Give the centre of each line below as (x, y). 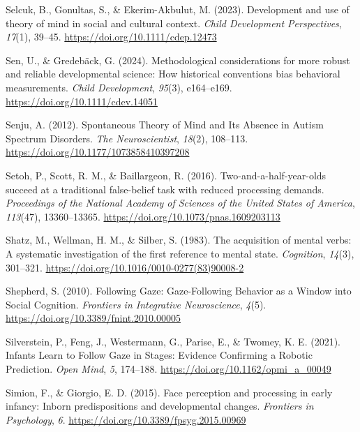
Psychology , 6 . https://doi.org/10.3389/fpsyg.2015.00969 (126, 419)
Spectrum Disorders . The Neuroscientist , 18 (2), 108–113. (127, 138)
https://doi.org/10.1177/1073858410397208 (98, 152)
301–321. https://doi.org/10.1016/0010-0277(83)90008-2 (125, 267)
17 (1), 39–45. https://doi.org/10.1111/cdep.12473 (111, 37)
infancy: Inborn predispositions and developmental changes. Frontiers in (160, 406)
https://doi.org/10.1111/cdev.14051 (82, 101)
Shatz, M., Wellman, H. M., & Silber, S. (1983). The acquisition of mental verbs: (179, 240)
